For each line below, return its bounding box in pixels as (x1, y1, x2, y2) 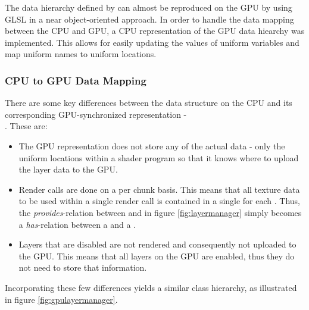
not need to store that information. (18, 261, 147, 274)
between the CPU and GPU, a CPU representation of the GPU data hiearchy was (5, 24, 305, 37)
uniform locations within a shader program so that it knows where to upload (18, 151, 299, 164)
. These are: (5, 120, 48, 132)
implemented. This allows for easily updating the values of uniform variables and (5, 36, 299, 48)
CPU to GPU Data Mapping (5, 73, 146, 87)
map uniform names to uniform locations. (5, 48, 157, 60)
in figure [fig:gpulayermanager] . (5, 293, 118, 305)
